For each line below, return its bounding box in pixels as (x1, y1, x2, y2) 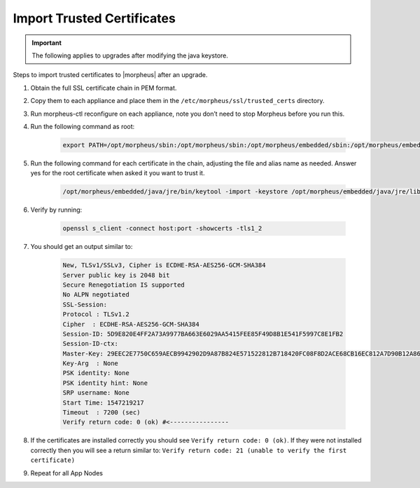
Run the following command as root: (30, 122, 135, 130)
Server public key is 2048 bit (62, 271, 171, 279)
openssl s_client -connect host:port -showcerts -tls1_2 (62, 224, 262, 233)
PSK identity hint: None (62, 379, 148, 387)
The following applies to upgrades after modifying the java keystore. (31, 51, 229, 60)
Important (31, 39, 62, 47)
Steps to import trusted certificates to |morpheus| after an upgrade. (13, 71, 208, 79)
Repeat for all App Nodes (30, 468, 103, 477)
